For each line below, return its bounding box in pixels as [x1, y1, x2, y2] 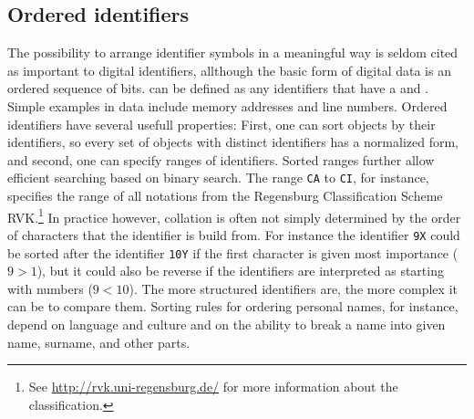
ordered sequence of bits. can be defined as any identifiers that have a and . [7, 79, 429, 98]
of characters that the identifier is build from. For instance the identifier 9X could [7, 225, 460, 244]
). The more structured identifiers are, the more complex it [129, 278, 458, 298]
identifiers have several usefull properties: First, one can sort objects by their [7, 114, 436, 133]
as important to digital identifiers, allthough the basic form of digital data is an [7, 60, 451, 79]
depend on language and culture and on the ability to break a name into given [7, 314, 446, 333]
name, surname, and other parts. [7, 332, 191, 351]
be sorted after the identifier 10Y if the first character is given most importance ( [7, 243, 459, 262]
